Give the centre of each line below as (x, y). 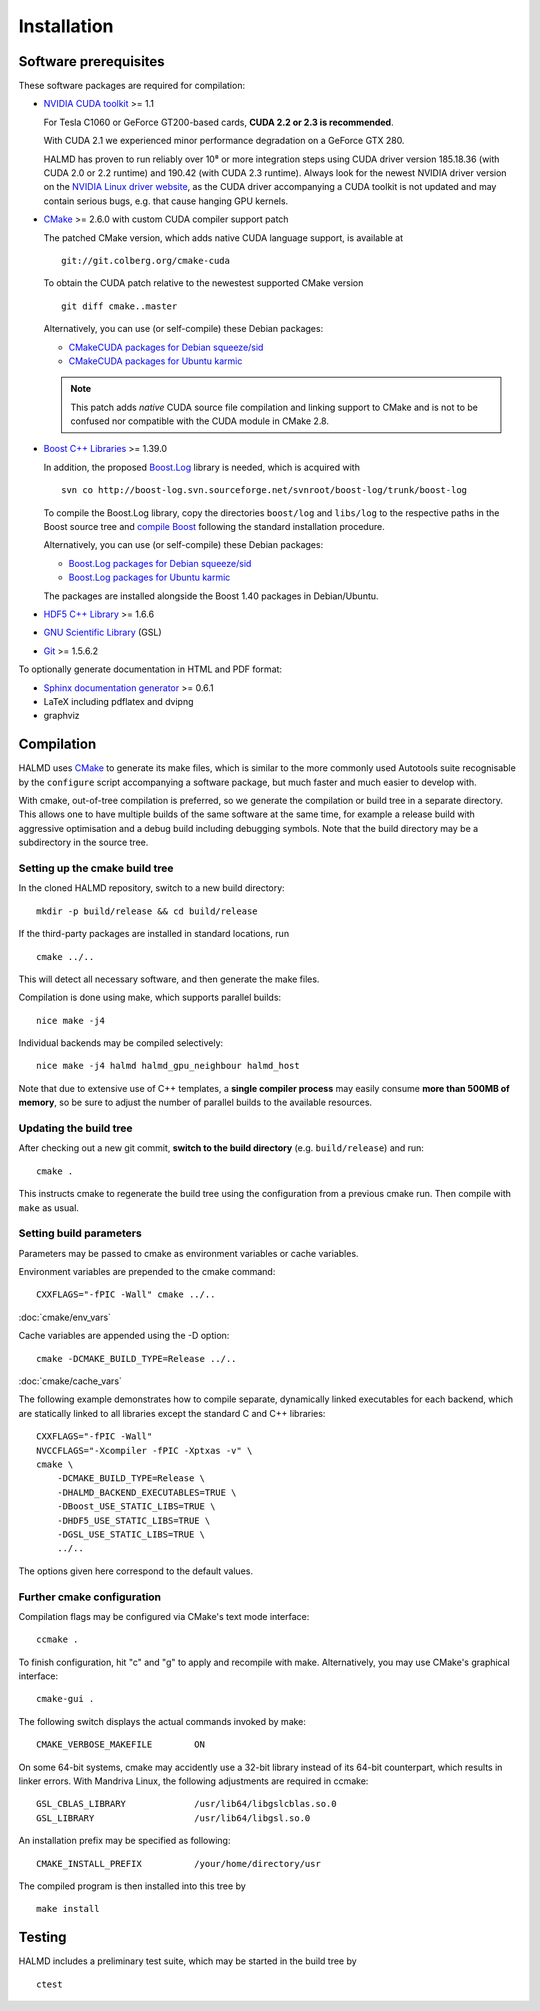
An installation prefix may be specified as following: (124, 1841)
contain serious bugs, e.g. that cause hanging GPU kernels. (166, 201)
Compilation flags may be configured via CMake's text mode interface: (164, 1616)
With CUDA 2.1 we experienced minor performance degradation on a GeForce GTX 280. (224, 141)
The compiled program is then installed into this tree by (132, 1886)
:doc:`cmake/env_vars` (65, 1317)
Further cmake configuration (90, 1597)
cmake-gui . (65, 1699)
